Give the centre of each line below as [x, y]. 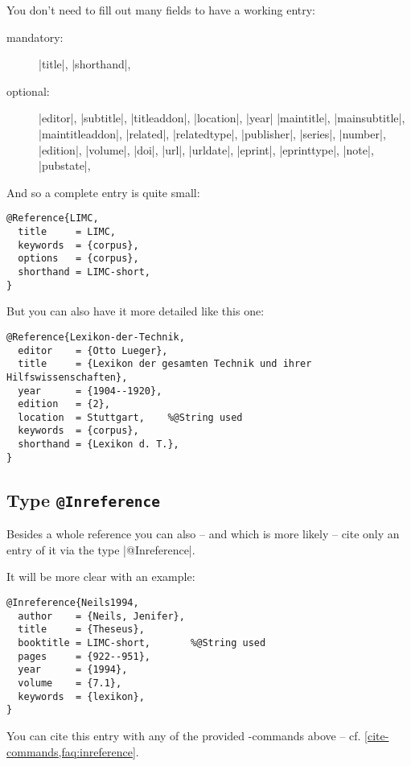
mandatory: [35, 37]
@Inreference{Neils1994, [73, 603]
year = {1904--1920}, [90, 391]
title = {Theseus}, [81, 630]
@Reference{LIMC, [53, 218]
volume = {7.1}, [70, 683]
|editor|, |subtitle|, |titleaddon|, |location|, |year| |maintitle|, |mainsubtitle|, [222, 118]
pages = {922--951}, [84, 656]
